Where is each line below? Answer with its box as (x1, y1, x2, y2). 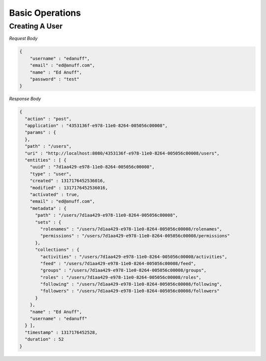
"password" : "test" (30, 76, 80, 82)
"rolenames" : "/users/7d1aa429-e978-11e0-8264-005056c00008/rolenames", (40, 226, 223, 231)
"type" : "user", (30, 171, 72, 177)
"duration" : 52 (25, 336, 64, 342)
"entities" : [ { (25, 158, 66, 163)
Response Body (9, 96, 41, 102)
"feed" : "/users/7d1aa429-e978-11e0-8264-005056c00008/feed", (40, 261, 197, 266)
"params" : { (25, 130, 56, 135)
